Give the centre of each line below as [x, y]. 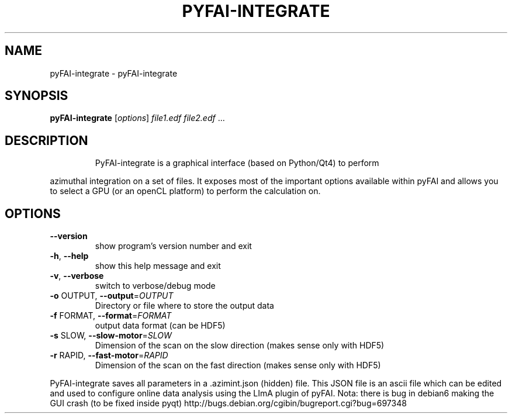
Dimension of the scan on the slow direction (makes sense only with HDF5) [240, 346]
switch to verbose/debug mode [155, 286]
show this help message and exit [158, 266]
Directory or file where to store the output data [184, 306]
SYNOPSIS [37, 96]
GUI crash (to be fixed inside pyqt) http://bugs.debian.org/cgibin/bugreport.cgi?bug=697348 [228, 403]
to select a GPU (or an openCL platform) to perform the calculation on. [185, 191]
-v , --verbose [77, 276]
